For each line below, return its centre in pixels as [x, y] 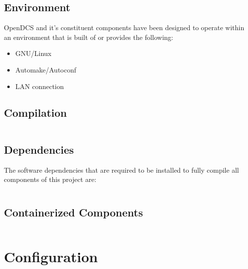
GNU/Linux [33, 53]
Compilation [35, 112]
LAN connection [40, 86]
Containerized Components [74, 212]
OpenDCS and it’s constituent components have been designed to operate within [124, 27]
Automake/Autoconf [46, 69]
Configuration [51, 257]
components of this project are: [50, 179]
